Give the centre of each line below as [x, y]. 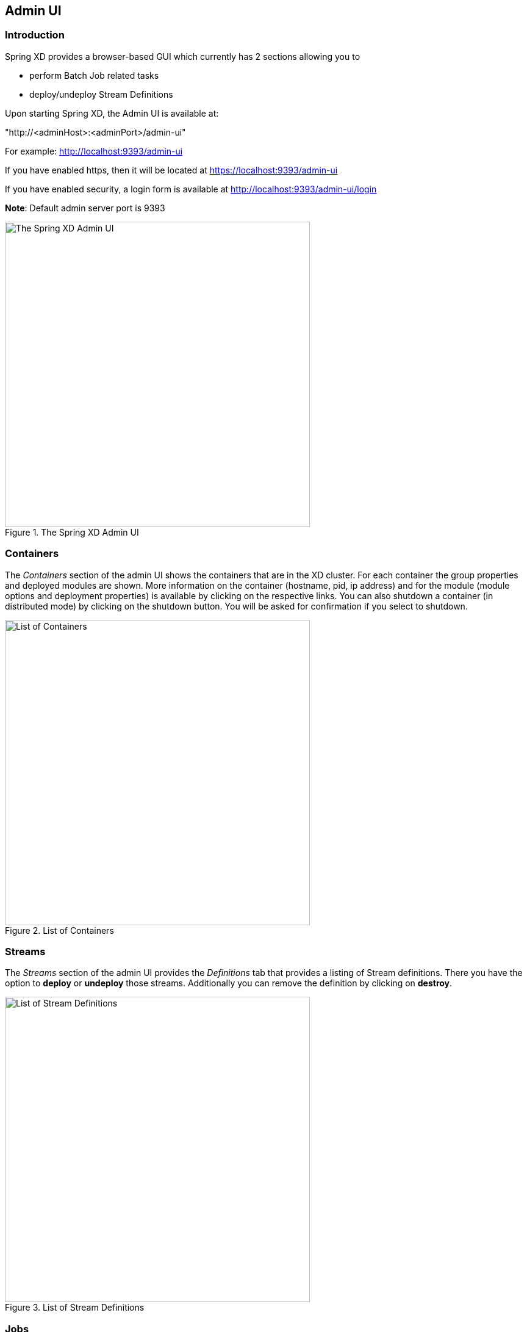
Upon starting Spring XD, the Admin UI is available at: [112, 113]
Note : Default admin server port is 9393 [85, 208]
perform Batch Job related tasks [94, 75]
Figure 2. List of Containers [59, 930]
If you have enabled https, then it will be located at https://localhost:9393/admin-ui [171, 170]
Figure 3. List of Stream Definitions [75, 1308]
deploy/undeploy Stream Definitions [101, 94]
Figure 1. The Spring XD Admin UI [72, 532]
